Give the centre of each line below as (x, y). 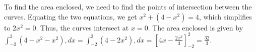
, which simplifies (226, 16)
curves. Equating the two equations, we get (71, 16)
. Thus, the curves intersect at (82, 27)
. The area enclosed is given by (196, 27)
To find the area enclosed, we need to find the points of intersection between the (128, 6)
